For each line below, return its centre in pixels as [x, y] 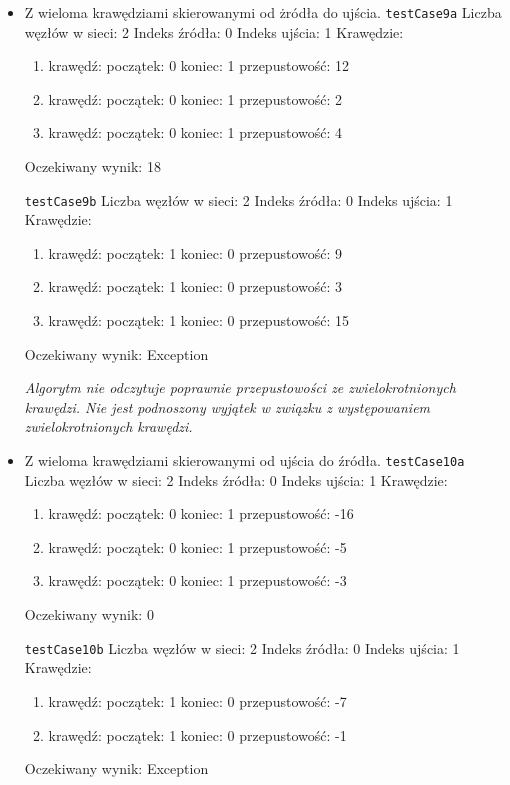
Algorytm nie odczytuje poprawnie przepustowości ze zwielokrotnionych [240, 387]
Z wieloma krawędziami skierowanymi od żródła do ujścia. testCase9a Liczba [263, 12]
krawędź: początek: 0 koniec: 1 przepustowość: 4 [195, 132]
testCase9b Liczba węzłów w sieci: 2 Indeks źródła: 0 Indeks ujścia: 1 [238, 199]
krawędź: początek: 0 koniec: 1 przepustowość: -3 [197, 580]
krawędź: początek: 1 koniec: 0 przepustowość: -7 [197, 700]
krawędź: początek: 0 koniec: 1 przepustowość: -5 [197, 546]
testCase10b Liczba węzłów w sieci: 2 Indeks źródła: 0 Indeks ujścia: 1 [242, 647]
